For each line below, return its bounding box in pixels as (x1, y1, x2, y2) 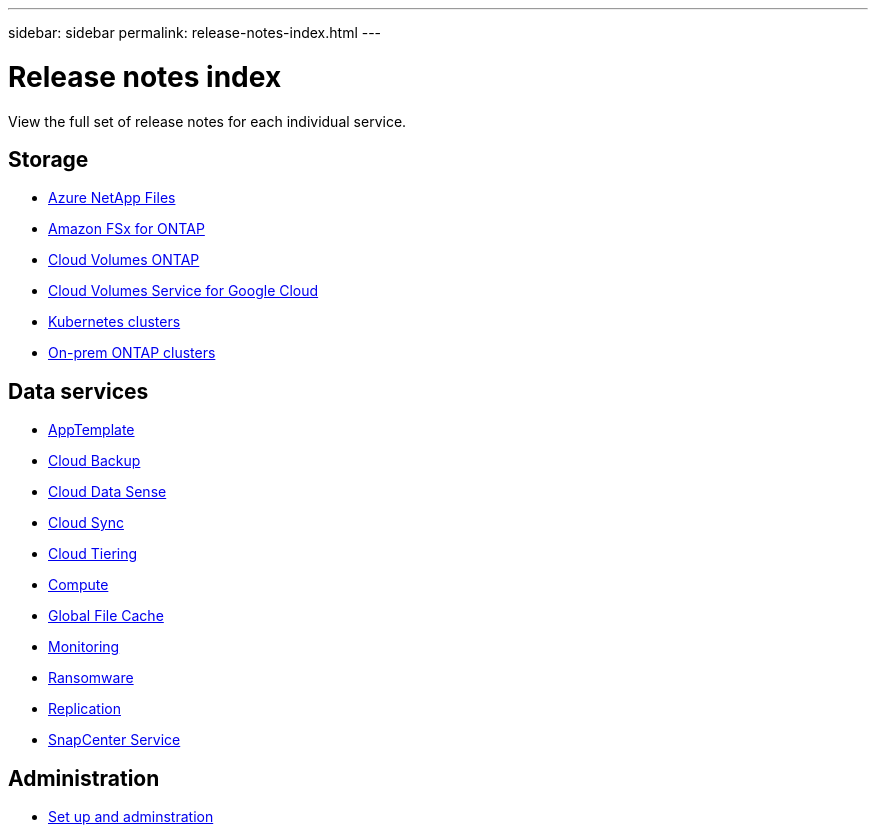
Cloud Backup (48, 452, 141, 470)
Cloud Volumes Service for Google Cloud (48, 282, 319, 300)
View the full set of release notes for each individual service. (8, 112, 407, 130)
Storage (8, 146, 89, 172)
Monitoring (48, 638, 120, 656)
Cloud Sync (48, 514, 124, 532)
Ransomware (48, 669, 134, 687)
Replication (48, 700, 121, 718)
